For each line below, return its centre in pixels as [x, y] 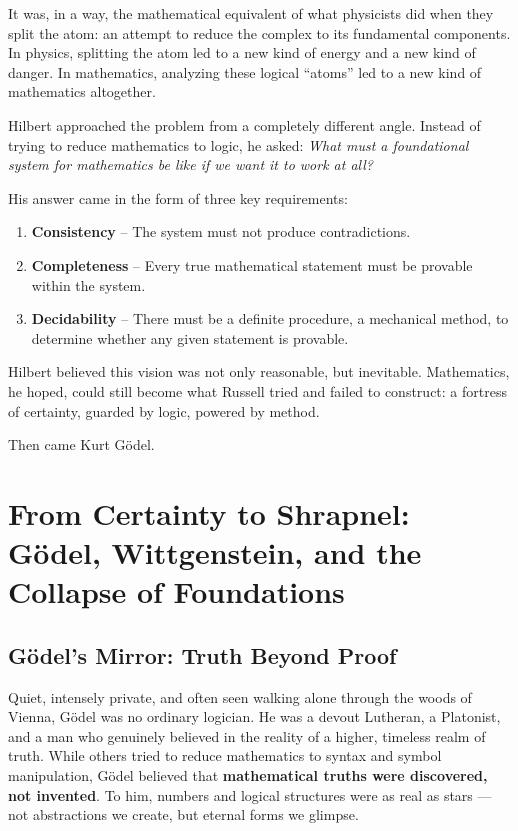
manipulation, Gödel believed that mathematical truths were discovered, [248, 775]
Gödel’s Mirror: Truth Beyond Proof [202, 654]
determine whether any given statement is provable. [190, 337]
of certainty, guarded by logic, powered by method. [164, 410]
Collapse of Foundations [176, 591]
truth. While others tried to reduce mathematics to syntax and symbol [225, 755]
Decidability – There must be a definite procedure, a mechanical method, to [270, 318]
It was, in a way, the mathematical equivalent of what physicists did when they [251, 13]
